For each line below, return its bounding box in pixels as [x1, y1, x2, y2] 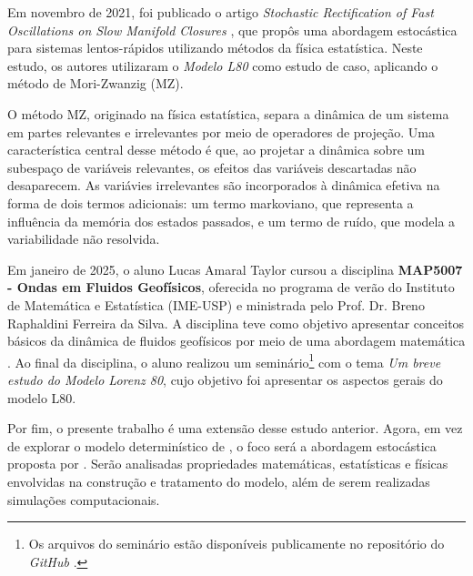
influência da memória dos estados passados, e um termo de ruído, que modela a [7, 211, 456, 230]
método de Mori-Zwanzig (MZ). [7, 74, 184, 93]
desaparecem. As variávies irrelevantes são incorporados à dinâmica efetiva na [7, 176, 440, 195]
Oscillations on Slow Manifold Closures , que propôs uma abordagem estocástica [7, 20, 458, 39]
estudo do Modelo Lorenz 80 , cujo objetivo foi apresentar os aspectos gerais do [7, 369, 443, 389]
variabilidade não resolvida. [7, 229, 160, 248]
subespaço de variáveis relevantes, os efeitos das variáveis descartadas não [7, 157, 417, 177]
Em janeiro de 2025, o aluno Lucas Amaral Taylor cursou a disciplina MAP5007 [7, 259, 463, 278]
